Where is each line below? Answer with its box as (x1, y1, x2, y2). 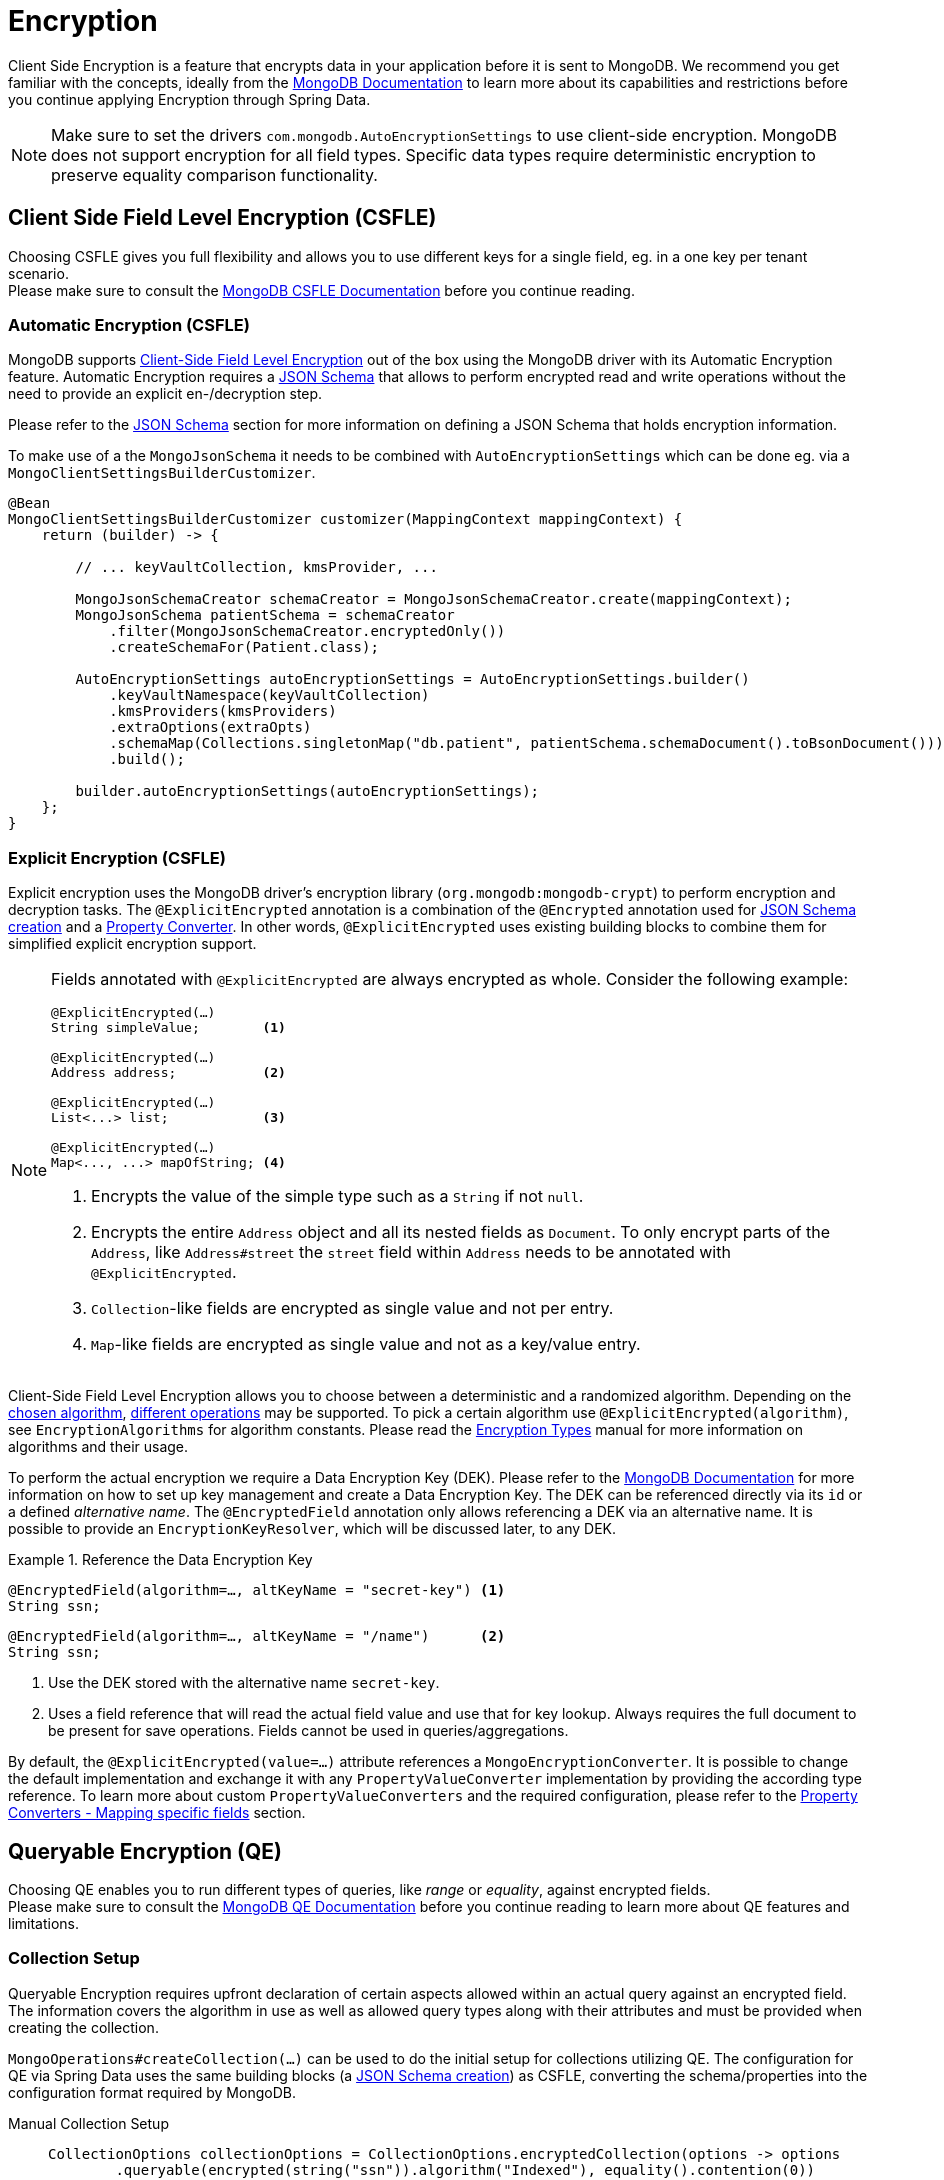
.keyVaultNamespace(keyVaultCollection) (109, 687, 430, 704)
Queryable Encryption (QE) (8, 1838, 282, 1864)
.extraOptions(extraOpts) (109, 719, 312, 736)
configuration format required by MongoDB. (8, 2083, 296, 2101)
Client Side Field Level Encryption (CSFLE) (8, 205, 437, 231)
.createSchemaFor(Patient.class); (109, 639, 379, 656)
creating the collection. (8, 2018, 159, 2036)
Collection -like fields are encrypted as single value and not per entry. (91, 1298, 614, 1319)
